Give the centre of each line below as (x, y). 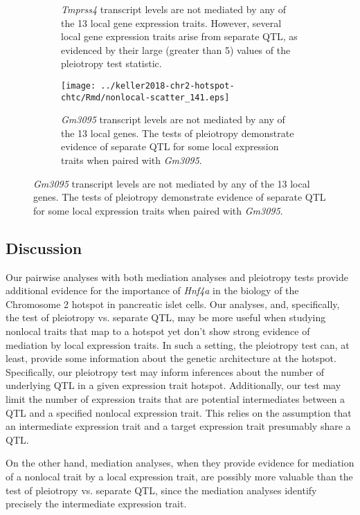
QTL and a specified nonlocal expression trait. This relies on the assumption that (179, 412)
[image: (79, 85)
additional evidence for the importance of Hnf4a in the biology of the (152, 290)
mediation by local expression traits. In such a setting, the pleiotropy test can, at (178, 344)
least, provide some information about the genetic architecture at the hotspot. (171, 358)
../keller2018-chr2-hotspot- (168, 85)
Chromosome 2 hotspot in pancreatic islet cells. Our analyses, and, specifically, (173, 304)
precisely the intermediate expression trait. (96, 504)
